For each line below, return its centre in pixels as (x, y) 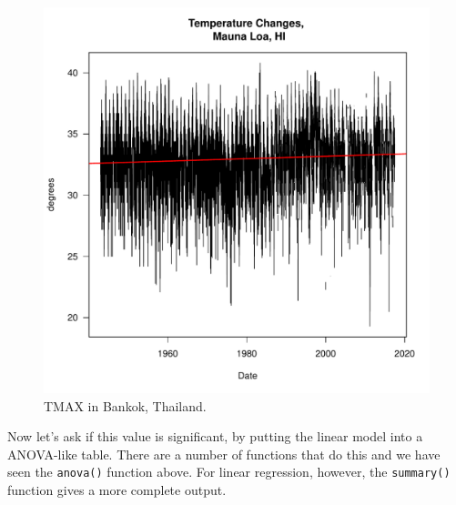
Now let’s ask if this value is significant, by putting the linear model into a (215, 436)
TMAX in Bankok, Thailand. (125, 405)
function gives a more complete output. (117, 490)
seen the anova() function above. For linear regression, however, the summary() (229, 472)
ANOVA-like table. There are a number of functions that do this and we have (224, 454)
